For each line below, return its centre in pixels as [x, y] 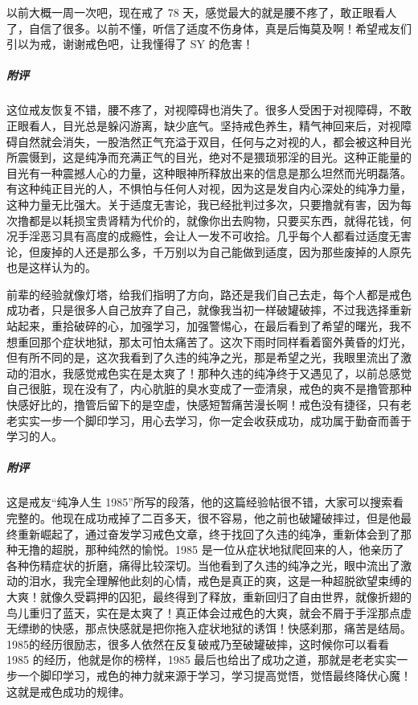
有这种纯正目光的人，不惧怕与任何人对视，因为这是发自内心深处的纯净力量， [209, 189]
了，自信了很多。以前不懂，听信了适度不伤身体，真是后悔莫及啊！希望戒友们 [209, 28]
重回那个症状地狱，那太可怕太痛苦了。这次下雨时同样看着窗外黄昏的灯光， [214, 341]
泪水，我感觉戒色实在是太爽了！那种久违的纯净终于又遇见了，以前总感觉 [220, 373]
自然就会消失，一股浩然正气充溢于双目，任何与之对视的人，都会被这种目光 [214, 141]
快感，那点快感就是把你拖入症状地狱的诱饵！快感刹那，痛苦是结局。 [231, 628]
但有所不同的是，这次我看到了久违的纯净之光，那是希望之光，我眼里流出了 [203, 357]
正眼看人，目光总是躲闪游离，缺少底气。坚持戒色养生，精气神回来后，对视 [203, 125]
